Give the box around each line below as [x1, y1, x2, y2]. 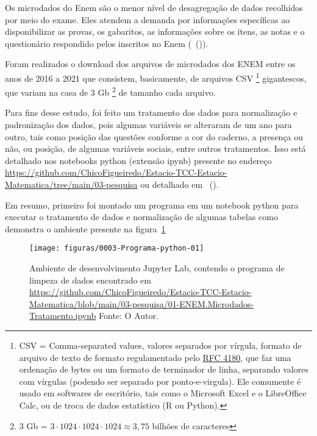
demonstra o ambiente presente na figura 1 [5, 222, 166, 235]
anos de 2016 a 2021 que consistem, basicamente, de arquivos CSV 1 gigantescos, [5, 70, 307, 84]
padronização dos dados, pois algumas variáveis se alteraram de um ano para [5, 118, 292, 131]
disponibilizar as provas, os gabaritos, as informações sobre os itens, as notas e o [5, 25, 305, 38]
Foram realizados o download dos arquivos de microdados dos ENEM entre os [5, 57, 296, 70]
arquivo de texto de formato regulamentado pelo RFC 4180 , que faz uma [19, 351, 291, 363]
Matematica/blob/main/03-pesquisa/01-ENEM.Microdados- [29, 297, 254, 310]
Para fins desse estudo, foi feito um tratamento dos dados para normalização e [5, 106, 297, 119]
